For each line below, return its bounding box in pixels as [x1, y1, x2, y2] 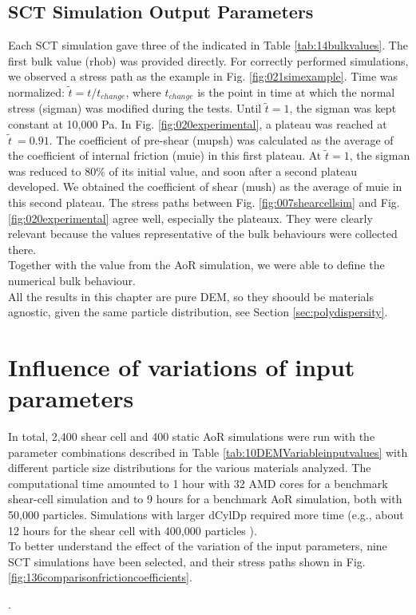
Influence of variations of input [8, 350, 355, 383]
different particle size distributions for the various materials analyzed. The [8, 459, 371, 476]
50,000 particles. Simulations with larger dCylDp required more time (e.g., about [8, 506, 404, 523]
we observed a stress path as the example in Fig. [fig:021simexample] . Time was [8, 68, 398, 85]
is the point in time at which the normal [197, 83, 395, 100]
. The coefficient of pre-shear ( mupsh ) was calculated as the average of [49, 131, 394, 148]
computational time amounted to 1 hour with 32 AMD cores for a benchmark [8, 474, 388, 491]
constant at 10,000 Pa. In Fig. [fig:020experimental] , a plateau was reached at [8, 116, 387, 133]
